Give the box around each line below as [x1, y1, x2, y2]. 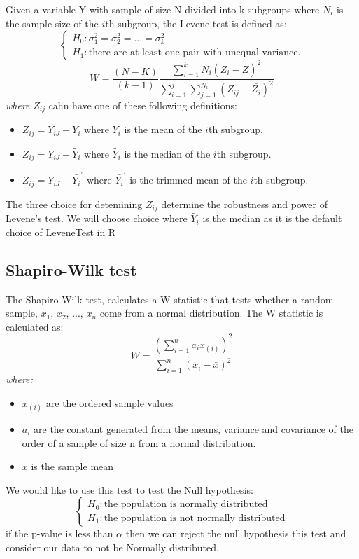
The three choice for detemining [6, 196, 143, 211]
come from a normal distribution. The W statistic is [99, 305, 323, 320]
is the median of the [124, 146, 211, 160]
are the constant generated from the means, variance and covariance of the [34, 421, 353, 436]
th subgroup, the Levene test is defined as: [105, 15, 287, 30]
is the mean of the [124, 122, 202, 137]
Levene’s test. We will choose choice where [6, 211, 188, 226]
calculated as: [6, 319, 64, 333]
